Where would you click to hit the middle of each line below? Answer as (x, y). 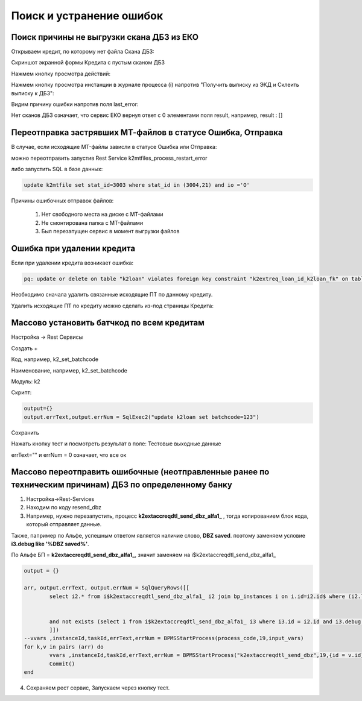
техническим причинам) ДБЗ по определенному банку (122, 484)
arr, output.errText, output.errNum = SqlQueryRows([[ (106, 588)
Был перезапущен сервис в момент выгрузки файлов (110, 231)
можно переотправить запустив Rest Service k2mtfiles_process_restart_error (109, 158)
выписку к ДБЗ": (33, 93)
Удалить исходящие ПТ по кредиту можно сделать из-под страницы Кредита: (113, 306)
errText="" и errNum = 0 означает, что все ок (69, 454)
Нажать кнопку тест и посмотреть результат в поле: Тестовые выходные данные (116, 444)
